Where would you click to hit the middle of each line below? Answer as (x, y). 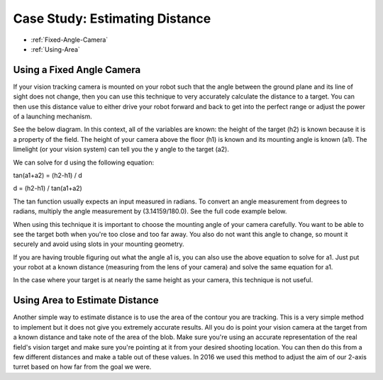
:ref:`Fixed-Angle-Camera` (70, 40)
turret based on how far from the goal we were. (82, 367)
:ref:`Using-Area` (56, 49)
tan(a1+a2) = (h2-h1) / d (48, 175)
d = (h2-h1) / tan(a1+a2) (48, 189)
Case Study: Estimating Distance (112, 18)
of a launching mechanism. (52, 116)
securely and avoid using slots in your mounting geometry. (99, 244)
